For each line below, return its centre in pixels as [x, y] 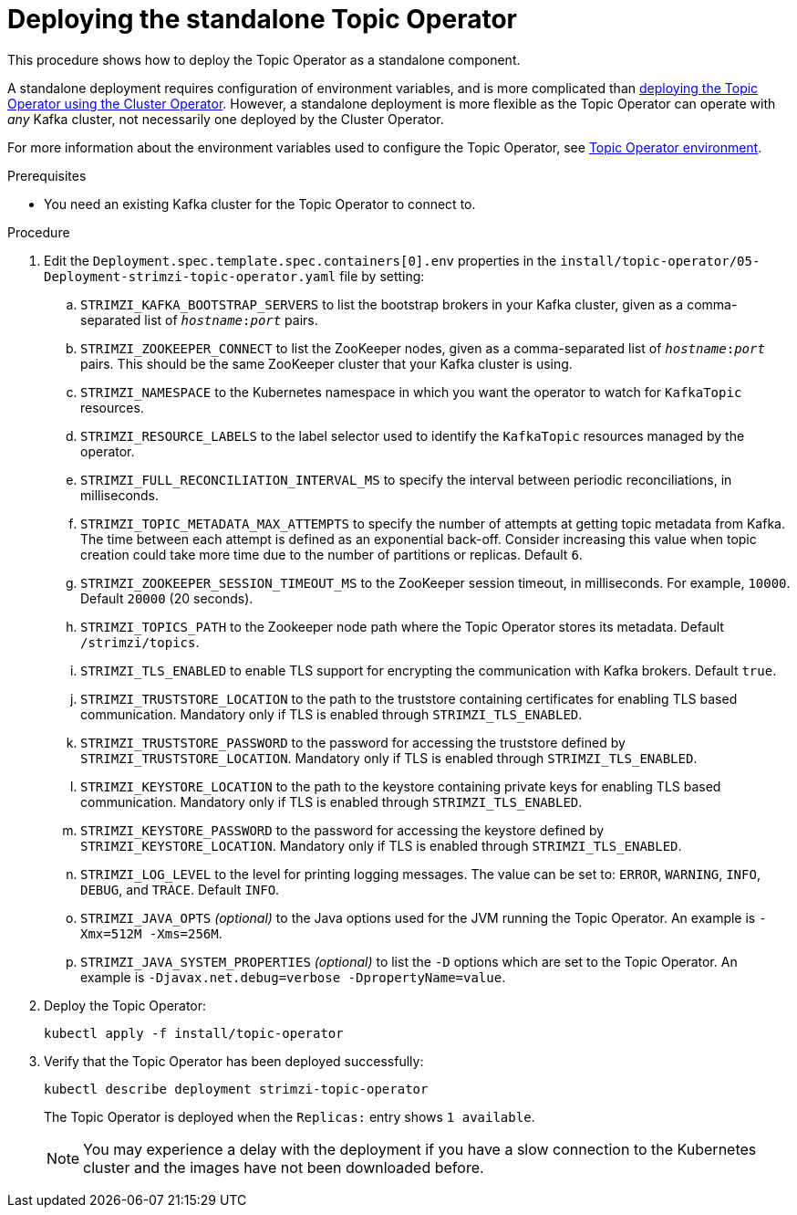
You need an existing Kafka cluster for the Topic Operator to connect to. [260, 204]
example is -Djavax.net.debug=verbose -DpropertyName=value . [293, 977]
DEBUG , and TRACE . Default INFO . [180, 889]
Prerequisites [47, 175]
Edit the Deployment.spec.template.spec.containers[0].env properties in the [300, 260]
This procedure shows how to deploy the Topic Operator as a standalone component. [264, 59]
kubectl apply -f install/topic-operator [194, 1033]
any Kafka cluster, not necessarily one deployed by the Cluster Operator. [226, 119]
